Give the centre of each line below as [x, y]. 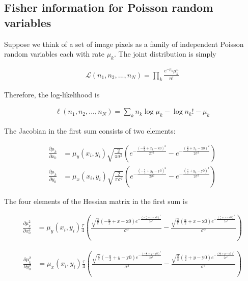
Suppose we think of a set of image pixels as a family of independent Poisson [124, 44]
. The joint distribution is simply [165, 54]
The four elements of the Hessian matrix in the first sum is [96, 201]
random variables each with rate [54, 54]
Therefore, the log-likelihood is [52, 94]
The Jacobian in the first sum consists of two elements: [90, 130]
